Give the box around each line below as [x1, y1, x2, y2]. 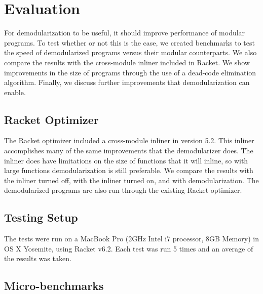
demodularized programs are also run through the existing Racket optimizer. [4, 185, 242, 195]
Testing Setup [4, 209, 78, 225]
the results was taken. [4, 253, 71, 264]
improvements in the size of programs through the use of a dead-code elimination [4, 67, 256, 77]
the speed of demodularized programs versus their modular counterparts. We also [4, 47, 257, 58]
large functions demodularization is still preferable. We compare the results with [4, 165, 253, 176]
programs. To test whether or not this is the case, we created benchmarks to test [4, 37, 255, 48]
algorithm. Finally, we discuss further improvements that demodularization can [4, 77, 250, 88]
